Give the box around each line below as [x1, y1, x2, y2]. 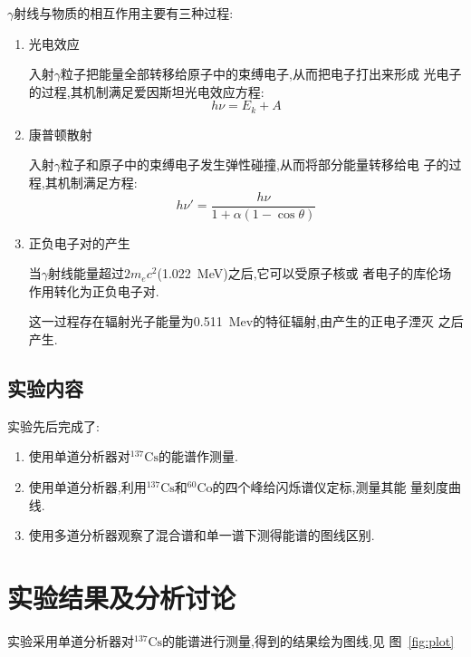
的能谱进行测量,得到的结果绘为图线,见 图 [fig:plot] [162, 631, 455, 650]
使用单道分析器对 [28, 447, 130, 466]
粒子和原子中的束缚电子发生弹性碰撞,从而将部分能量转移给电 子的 [61, 155, 449, 174]
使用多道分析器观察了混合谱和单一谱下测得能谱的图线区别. [28, 526, 375, 545]
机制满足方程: [57, 173, 138, 192]
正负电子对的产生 [28, 233, 130, 252]
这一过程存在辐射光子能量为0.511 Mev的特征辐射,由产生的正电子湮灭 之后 [28, 312, 464, 331]
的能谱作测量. [158, 447, 238, 466]
